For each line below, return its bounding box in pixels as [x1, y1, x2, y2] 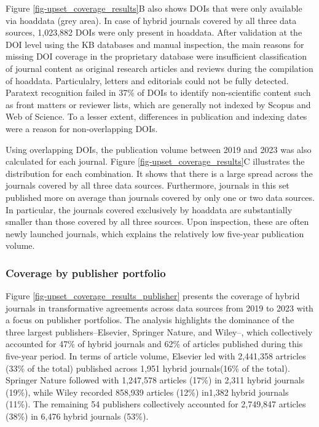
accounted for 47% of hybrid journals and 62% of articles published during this [6, 337, 303, 350]
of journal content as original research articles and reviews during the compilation [6, 61, 313, 74]
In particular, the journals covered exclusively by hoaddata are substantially [6, 203, 293, 216]
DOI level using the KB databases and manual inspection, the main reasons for [6, 37, 304, 50]
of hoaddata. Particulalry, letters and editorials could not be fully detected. [6, 74, 289, 87]
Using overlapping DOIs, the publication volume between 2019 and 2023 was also [6, 143, 312, 155]
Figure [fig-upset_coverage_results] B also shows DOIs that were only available [6, 2, 302, 14]
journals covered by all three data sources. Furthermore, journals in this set [6, 179, 289, 192]
